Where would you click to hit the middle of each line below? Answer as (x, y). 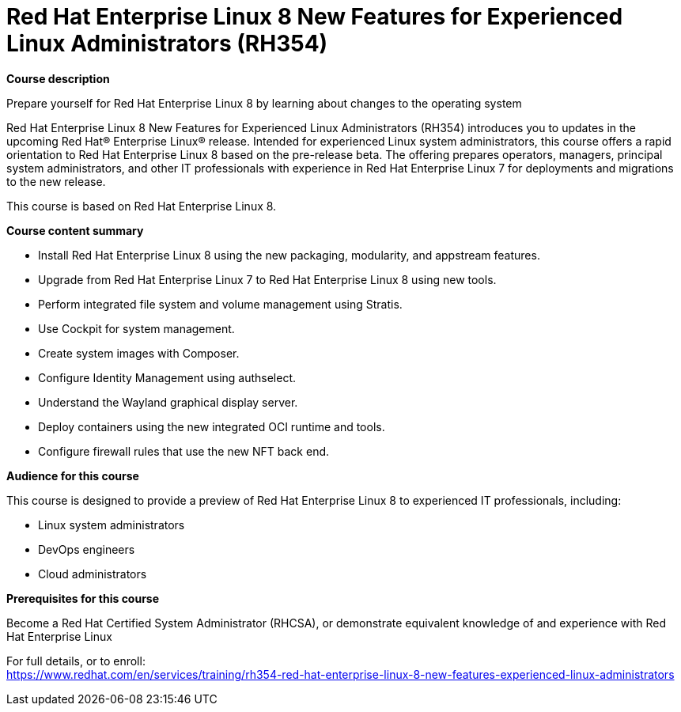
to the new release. (56, 181)
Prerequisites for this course (83, 598)
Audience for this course (73, 475)
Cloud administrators (93, 574)
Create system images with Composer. (139, 353)
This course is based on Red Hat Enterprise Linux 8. (142, 206)
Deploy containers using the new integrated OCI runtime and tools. (212, 426)
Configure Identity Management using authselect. (167, 377)
